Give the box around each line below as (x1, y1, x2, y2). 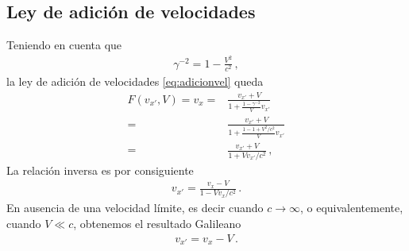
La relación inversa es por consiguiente (6, 161, 194, 178)
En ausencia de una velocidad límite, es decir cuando (6, 199, 264, 216)
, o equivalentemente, (300, 199, 403, 216)
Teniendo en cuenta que (6, 37, 122, 53)
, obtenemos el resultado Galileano (73, 215, 241, 232)
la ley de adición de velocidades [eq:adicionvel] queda (6, 73, 264, 90)
